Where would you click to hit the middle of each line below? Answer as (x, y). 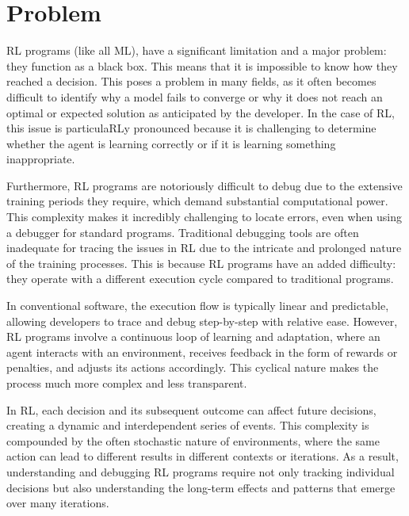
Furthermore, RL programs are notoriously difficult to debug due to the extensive (204, 185)
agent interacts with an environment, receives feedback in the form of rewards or (202, 352)
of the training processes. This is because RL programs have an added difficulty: (201, 263)
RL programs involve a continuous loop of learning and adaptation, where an (193, 336)
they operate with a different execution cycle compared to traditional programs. (200, 279)
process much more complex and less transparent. (127, 383)
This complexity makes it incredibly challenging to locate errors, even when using (204, 217)
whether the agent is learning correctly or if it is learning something (171, 143)
